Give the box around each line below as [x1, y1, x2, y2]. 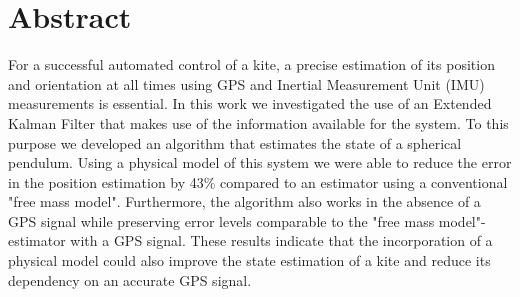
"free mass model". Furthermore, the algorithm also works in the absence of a [8, 191, 481, 212]
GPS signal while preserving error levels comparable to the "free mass [8, 210, 435, 231]
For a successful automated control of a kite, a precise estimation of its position [8, 54, 495, 75]
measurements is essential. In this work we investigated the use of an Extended [8, 93, 492, 114]
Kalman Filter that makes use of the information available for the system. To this [8, 112, 509, 133]
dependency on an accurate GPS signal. [8, 269, 252, 290]
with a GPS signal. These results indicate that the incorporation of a [70, 230, 493, 251]
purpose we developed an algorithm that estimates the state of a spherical [8, 132, 462, 153]
